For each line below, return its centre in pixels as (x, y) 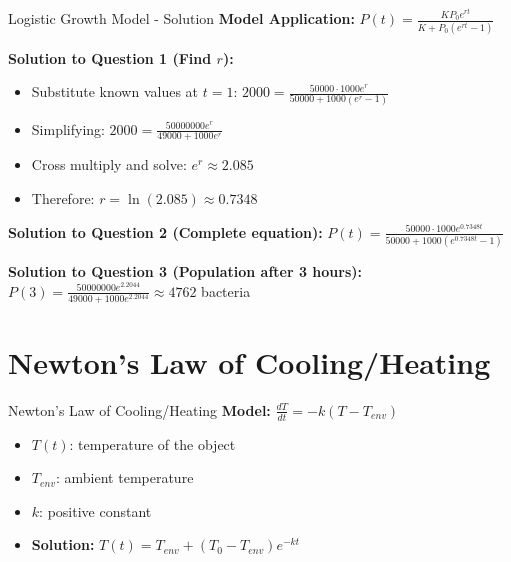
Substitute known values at (115, 91)
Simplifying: (68, 128)
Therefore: (63, 197)
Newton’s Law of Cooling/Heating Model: (139, 409)
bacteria (226, 290)
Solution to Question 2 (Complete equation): (165, 231)
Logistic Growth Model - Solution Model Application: (181, 18)
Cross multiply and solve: (109, 164)
